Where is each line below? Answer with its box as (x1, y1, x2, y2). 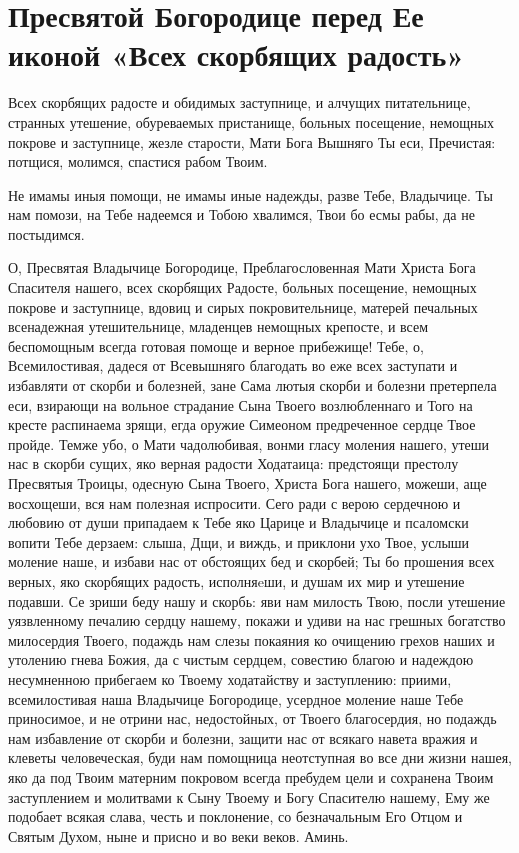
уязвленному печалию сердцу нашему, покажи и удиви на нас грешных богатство (8, 610, 506, 631)
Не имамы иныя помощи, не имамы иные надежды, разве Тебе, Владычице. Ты (8, 184, 493, 205)
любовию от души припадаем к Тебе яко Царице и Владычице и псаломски (8, 512, 469, 533)
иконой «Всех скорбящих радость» (8, 34, 465, 75)
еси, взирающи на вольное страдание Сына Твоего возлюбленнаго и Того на (8, 394, 473, 415)
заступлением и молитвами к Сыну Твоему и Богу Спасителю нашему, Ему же (8, 786, 490, 807)
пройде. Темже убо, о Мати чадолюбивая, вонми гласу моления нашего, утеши (8, 433, 490, 454)
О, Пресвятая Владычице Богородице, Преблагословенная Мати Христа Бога (8, 257, 476, 278)
